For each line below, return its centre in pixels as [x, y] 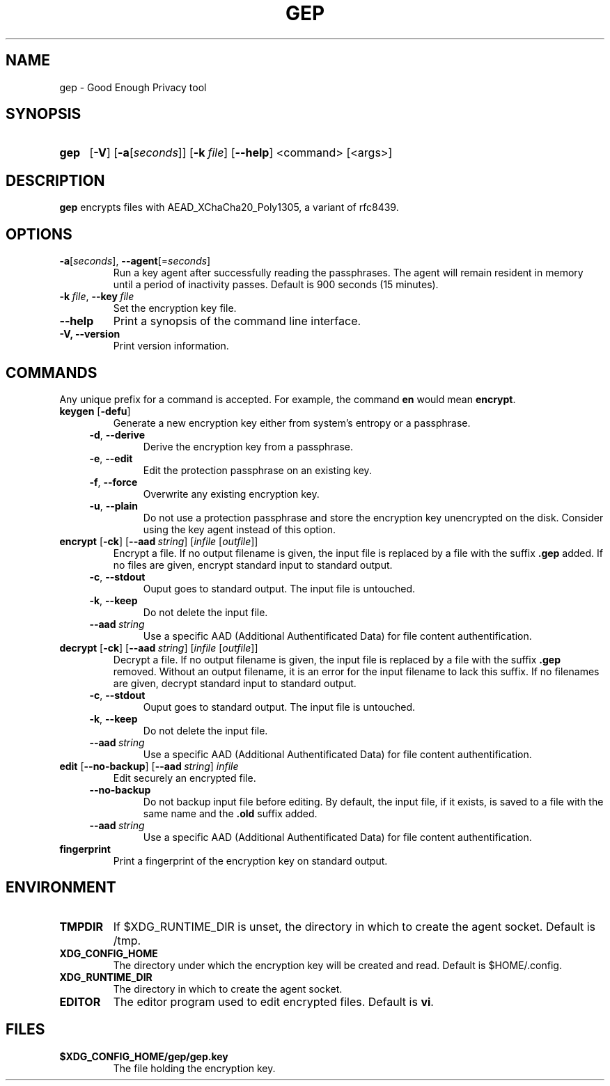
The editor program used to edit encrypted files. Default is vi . [273, 1001]
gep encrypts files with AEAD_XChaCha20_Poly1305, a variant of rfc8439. [229, 207]
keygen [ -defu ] [95, 411]
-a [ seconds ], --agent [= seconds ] [135, 261]
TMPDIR [81, 926]
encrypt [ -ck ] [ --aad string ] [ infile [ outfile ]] [159, 541]
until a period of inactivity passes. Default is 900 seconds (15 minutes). [276, 285]
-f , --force [114, 482]
